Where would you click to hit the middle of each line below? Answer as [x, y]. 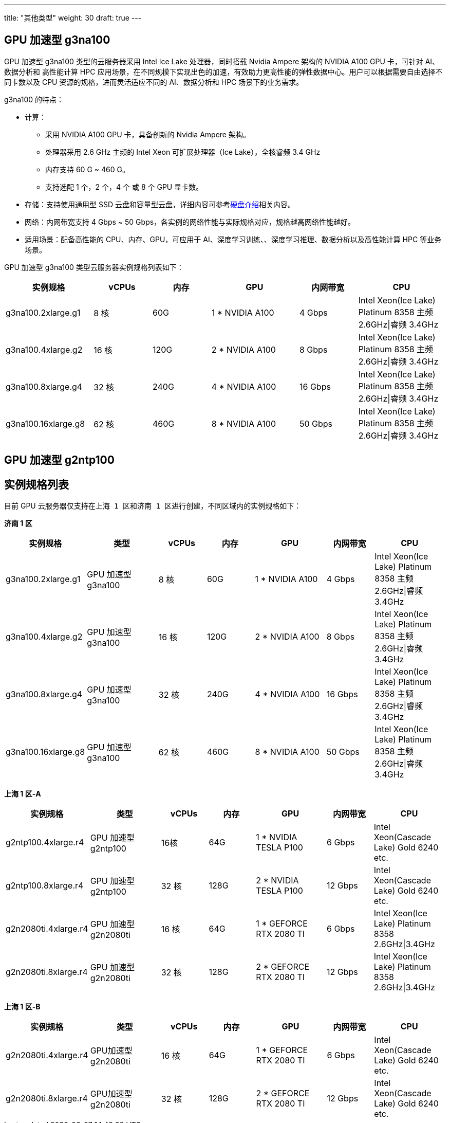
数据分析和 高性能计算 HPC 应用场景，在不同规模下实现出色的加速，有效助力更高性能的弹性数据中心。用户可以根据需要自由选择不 [223, 71]
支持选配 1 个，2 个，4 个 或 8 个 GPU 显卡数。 [124, 187]
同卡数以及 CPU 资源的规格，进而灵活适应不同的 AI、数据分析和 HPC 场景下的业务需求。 [154, 82]
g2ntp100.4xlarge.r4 [45, 843]
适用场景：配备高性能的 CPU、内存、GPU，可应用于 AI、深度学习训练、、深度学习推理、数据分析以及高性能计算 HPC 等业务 [233, 239]
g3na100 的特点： [34, 99]
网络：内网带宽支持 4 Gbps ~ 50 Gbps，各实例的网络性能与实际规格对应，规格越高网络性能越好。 [190, 222]
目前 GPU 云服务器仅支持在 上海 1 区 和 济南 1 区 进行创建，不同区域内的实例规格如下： [153, 506]
